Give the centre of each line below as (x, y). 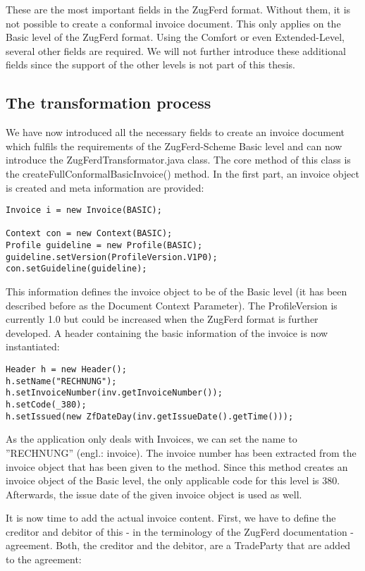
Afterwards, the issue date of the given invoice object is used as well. (154, 494)
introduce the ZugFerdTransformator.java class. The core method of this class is (178, 160)
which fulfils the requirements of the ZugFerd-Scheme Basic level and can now (174, 146)
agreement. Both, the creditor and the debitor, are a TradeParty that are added (178, 545)
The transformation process (109, 103)
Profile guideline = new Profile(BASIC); (104, 246)
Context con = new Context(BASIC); (89, 234)
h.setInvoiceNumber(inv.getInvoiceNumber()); (114, 393)
